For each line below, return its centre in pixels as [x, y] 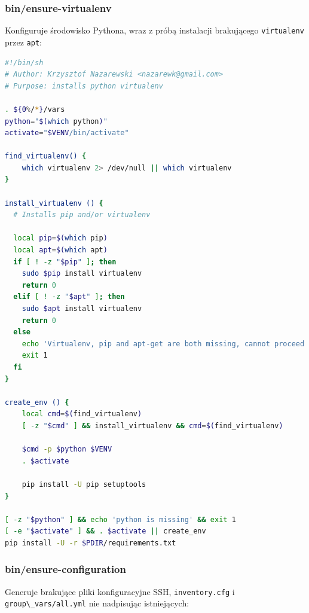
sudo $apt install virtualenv [82, 309]
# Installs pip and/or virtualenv [82, 215]
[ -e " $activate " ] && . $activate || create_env [105, 531]
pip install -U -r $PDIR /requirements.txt [91, 543]
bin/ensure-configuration [65, 569]
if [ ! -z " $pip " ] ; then [65, 262]
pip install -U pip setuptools [84, 484]
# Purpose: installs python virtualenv [84, 86]
